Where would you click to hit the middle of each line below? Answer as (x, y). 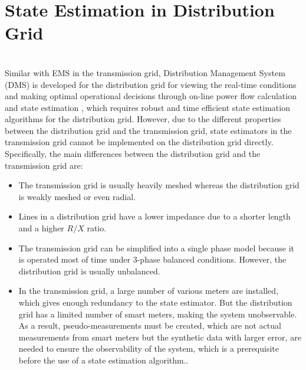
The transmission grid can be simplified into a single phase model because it (157, 248)
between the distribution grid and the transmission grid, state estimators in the (148, 130)
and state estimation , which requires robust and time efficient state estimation (147, 107)
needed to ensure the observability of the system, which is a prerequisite (149, 348)
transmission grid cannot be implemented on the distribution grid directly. (139, 142)
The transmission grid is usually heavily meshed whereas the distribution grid (159, 185)
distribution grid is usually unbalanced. (89, 271)
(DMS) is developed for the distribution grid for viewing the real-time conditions (151, 84)
